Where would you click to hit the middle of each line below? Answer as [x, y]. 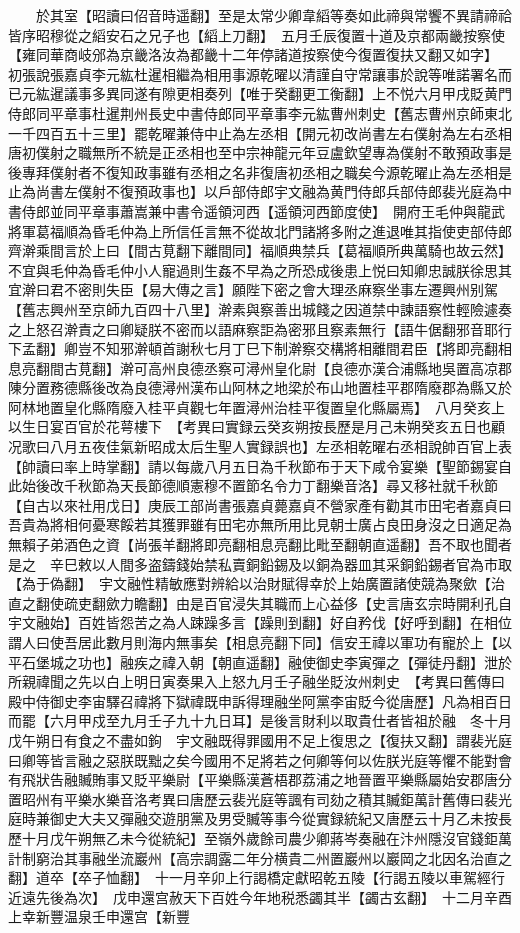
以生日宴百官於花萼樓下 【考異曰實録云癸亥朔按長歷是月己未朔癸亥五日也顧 [256, 426]
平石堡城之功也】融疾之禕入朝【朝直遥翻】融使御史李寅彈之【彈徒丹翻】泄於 [260, 661]
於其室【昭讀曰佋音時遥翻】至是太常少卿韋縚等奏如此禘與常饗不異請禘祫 [273, 15]
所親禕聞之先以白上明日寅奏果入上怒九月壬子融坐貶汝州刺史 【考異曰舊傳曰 [256, 681]
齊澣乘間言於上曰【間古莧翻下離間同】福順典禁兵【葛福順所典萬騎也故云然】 [260, 250]
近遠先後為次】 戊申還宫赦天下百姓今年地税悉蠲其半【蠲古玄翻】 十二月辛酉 [260, 896]
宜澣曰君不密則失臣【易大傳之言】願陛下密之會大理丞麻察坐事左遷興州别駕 [253, 289]
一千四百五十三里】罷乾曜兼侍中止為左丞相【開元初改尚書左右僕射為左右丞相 [260, 132]
